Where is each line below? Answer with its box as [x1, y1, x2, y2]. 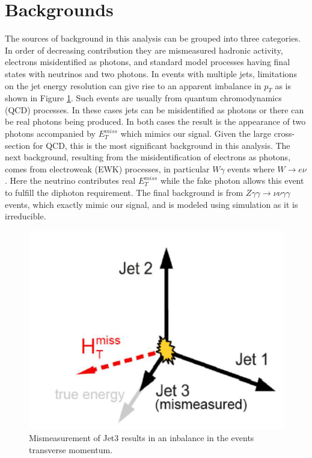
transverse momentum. [29, 444, 113, 456]
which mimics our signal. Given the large [120, 127, 272, 140]
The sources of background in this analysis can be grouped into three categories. [5, 32, 301, 45]
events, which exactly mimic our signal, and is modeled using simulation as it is [5, 198, 298, 210]
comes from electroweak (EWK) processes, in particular [5, 162, 210, 175]
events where [227, 162, 275, 175]
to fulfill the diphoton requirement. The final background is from [5, 186, 243, 199]
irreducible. [5, 210, 46, 222]
